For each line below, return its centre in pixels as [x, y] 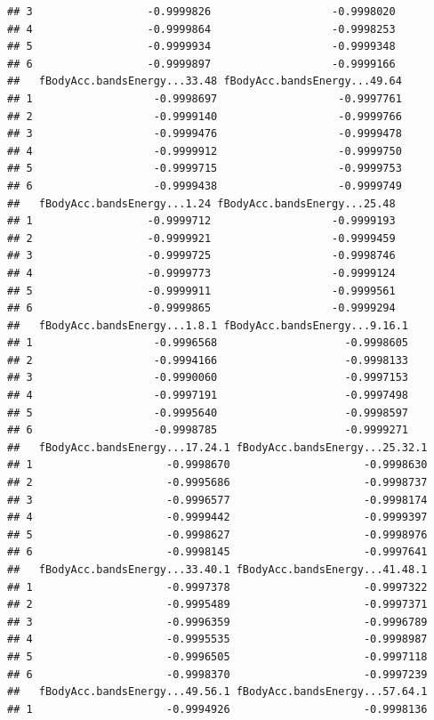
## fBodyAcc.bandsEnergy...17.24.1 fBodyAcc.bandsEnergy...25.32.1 [217, 447]
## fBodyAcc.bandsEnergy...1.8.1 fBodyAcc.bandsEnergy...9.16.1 [208, 325]
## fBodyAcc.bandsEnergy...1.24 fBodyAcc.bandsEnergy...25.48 [201, 203]
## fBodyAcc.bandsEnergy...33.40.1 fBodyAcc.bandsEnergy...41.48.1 [217, 570]
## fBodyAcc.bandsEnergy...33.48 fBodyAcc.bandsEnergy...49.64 [205, 81]
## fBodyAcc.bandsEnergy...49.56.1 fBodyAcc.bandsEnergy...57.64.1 [217, 692]
